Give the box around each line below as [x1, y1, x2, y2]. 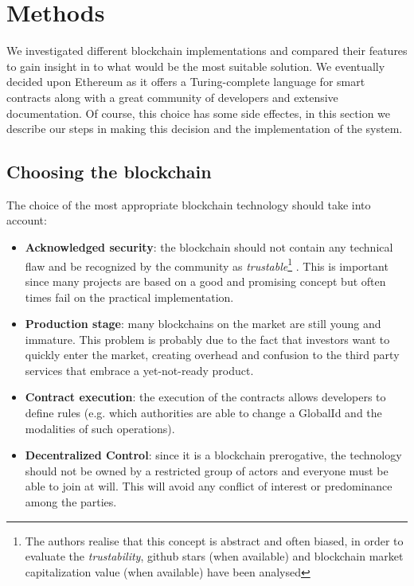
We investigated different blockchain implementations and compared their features [6, 42, 408, 59]
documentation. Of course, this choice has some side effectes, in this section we [6, 104, 391, 121]
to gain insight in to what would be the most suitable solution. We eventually [6, 57, 385, 74]
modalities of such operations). [25, 420, 175, 436]
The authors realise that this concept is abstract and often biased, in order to [25, 532, 404, 549]
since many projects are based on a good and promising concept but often [25, 272, 386, 289]
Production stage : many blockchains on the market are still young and [25, 315, 381, 332]
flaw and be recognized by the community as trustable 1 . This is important [25, 255, 389, 274]
